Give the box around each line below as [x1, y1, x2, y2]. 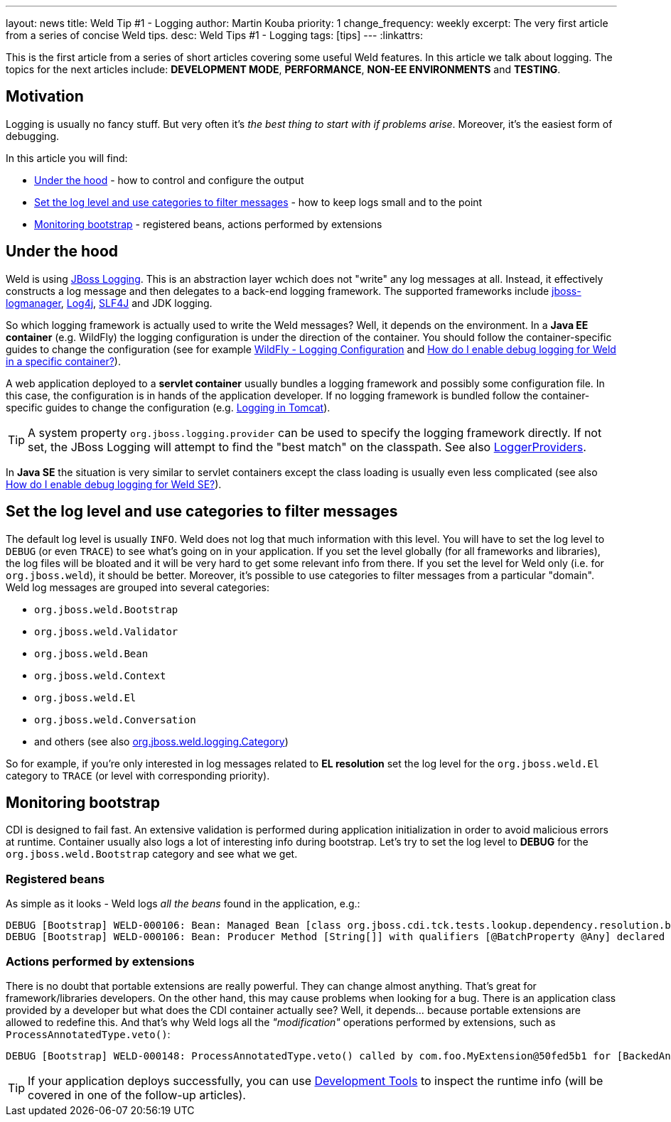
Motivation [6, 87, 84, 106]
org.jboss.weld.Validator [34, 625, 178, 637]
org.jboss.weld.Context [34, 669, 166, 681]
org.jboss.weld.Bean [34, 647, 149, 659]
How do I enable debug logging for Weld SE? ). [6, 478, 222, 490]
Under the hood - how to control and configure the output [34, 173, 304, 186]
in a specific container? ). [6, 355, 121, 367]
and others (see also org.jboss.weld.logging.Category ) [34, 735, 289, 748]
